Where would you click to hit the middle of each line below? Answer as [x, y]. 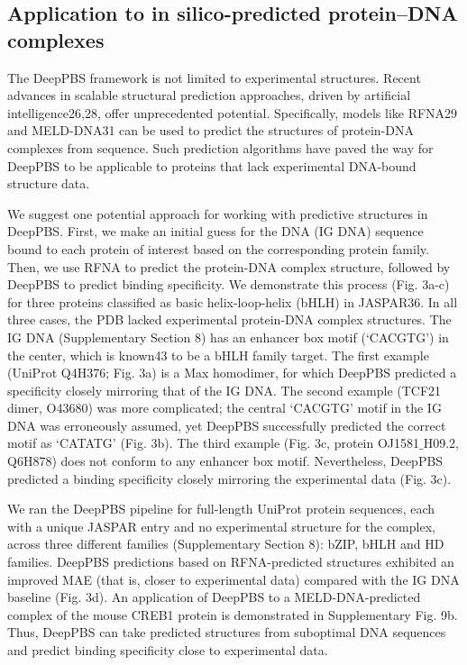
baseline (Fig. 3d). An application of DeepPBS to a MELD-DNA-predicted [214, 597]
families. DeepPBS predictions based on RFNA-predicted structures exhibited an [231, 562]
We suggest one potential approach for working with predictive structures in [218, 213]
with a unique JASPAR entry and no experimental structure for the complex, [221, 526]
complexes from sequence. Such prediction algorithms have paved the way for [220, 147]
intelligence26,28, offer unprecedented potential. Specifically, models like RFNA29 [233, 112]
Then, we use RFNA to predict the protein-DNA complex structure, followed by [229, 266]
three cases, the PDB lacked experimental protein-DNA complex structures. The [229, 319]
